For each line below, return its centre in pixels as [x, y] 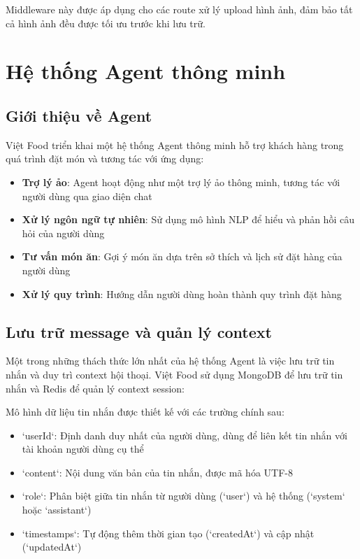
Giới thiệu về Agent [79, 115]
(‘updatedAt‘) [52, 547]
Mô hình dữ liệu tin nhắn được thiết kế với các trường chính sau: [145, 412]
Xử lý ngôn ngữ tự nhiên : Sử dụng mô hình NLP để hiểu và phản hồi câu [188, 219]
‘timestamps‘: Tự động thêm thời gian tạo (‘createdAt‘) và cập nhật [168, 533]
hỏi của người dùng [63, 233]
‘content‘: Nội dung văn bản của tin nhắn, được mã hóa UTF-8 [157, 472]
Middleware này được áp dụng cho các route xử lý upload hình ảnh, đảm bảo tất [179, 9]
